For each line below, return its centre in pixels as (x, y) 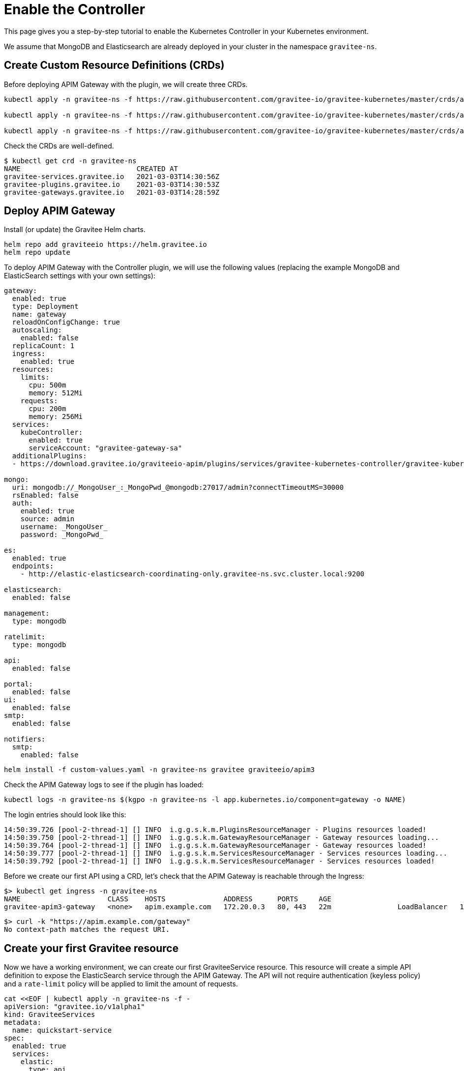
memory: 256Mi (56, 417)
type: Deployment (45, 307)
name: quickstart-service (62, 1030)
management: (27, 613)
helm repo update (37, 253)
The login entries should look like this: (65, 815)
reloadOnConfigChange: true (66, 322)
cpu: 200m (47, 409)
